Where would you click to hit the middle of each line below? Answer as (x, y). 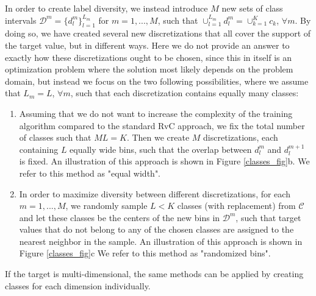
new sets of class (252, 8)
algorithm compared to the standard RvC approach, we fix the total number (162, 125)
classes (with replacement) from (236, 206)
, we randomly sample (106, 206)
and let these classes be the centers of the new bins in (120, 217)
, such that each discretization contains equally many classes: (185, 93)
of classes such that (55, 137)
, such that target (268, 217)
